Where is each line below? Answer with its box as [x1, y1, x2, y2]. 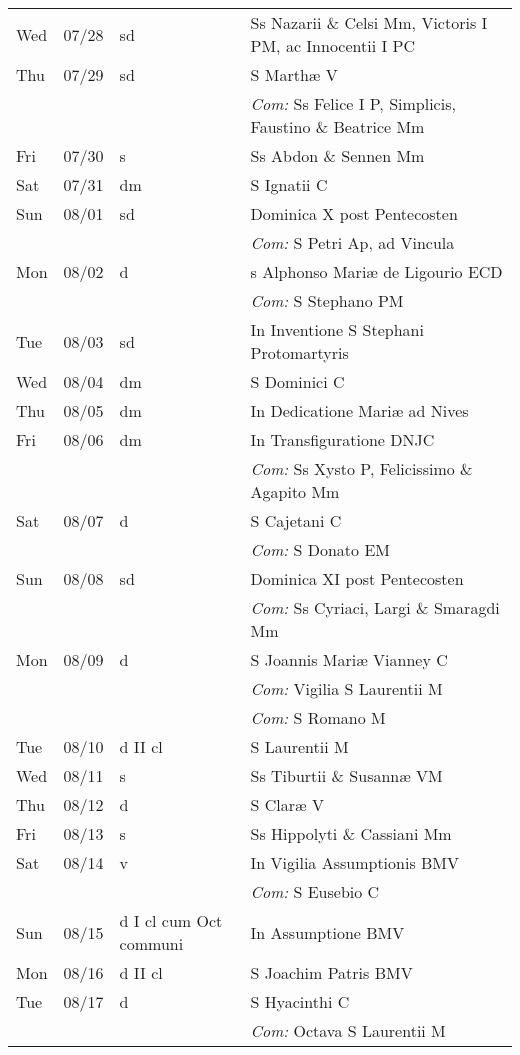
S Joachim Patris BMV [250, 961, 413, 984]
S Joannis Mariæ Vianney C [250, 648, 448, 671]
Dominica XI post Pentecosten [250, 567, 464, 590]
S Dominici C [250, 370, 345, 393]
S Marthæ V [250, 63, 338, 86]
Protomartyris [250, 341, 349, 364]
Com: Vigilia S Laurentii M [250, 677, 443, 700]
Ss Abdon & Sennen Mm [250, 144, 425, 167]
